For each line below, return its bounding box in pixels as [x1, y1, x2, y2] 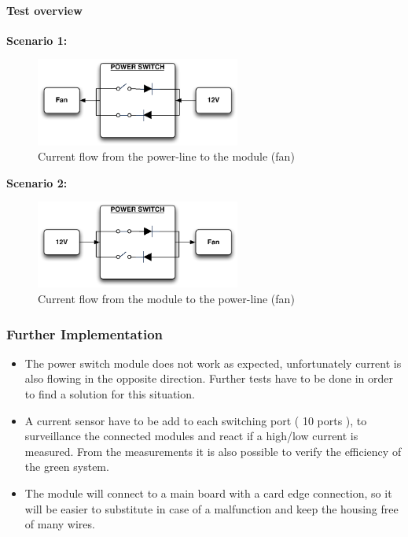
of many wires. [24, 516, 95, 532]
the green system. [24, 458, 109, 475]
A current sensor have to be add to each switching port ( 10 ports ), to [24, 412, 367, 428]
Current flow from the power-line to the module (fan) [38, 148, 295, 165]
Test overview [6, 2, 83, 18]
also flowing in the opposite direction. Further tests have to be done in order [24, 370, 393, 387]
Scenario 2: [6, 174, 68, 191]
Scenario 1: [6, 31, 68, 48]
